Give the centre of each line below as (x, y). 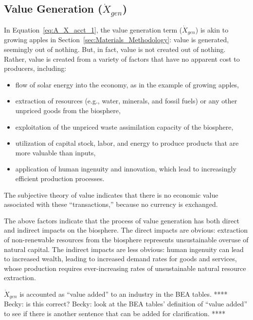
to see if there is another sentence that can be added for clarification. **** (115, 313)
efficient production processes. (60, 178)
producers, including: (35, 68)
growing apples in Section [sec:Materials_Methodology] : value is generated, (117, 40)
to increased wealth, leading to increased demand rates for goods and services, (120, 259)
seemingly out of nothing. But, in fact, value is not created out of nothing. (115, 49)
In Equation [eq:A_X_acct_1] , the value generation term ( (93, 29)
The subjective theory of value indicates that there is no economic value (111, 194)
